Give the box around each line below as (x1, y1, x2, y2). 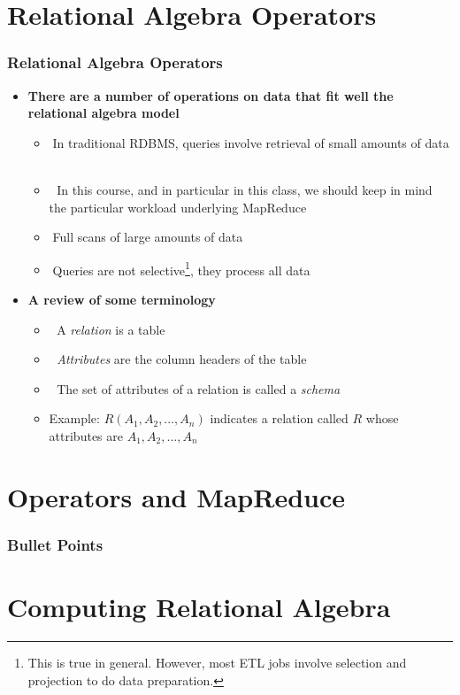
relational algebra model (27, 104, 180, 122)
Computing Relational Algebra (7, 588, 391, 624)
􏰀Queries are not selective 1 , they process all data (49, 258, 310, 279)
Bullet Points (7, 533, 103, 555)
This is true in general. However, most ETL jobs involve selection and (27, 653, 407, 671)
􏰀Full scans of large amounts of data (49, 228, 243, 246)
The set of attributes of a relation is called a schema (57, 379, 341, 398)
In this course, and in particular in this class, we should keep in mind (57, 180, 433, 198)
